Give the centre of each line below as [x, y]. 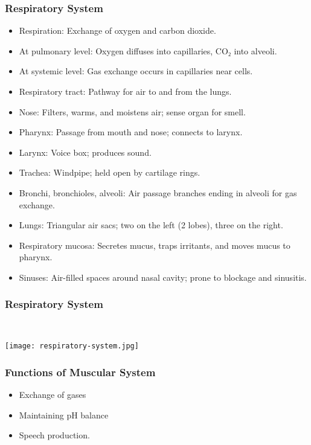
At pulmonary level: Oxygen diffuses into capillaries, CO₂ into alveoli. [148, 50]
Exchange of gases [53, 395]
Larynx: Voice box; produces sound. [85, 152]
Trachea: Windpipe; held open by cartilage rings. [110, 172]
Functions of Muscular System [80, 372]
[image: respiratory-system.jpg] [72, 346]
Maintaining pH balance [64, 415]
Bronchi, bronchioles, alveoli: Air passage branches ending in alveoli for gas [158, 192]
